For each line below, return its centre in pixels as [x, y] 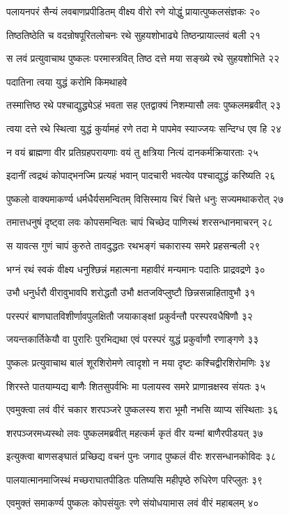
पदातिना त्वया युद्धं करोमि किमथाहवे [67, 81]
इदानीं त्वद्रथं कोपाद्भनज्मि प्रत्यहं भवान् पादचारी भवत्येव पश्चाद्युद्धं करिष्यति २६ [141, 175]
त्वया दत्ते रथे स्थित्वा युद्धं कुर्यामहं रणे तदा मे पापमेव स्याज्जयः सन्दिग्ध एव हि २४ [144, 128]
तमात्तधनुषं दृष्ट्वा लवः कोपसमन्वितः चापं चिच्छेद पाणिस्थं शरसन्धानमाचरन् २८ [140, 222]
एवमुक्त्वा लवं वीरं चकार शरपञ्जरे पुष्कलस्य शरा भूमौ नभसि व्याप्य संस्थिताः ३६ [142, 409]
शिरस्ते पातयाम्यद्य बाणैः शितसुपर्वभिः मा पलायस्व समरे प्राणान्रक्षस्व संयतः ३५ [136, 386]
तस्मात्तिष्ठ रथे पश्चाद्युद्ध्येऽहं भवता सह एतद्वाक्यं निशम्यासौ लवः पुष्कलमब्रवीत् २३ [144, 105]
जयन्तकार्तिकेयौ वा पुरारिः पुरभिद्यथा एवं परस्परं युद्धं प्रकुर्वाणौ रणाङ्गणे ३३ [133, 339]
